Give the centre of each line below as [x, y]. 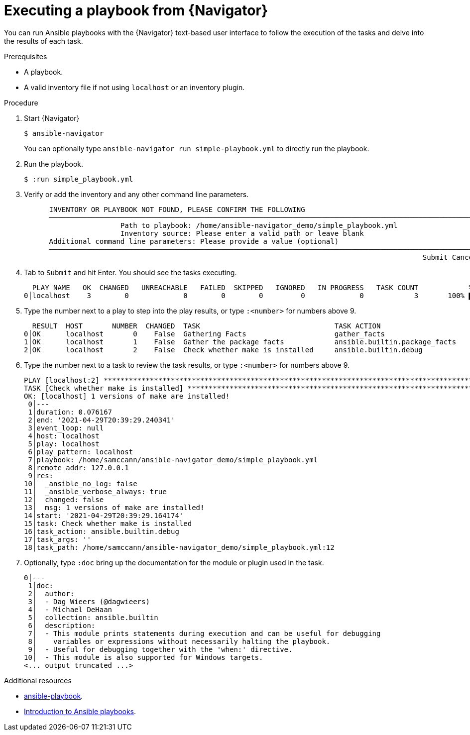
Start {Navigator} [52, 118]
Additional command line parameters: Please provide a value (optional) [194, 241]
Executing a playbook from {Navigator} [136, 10]
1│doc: [41, 585]
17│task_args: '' [58, 539]
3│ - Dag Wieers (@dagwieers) [89, 601]
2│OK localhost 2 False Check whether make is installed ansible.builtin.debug [223, 350]
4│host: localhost [64, 436]
